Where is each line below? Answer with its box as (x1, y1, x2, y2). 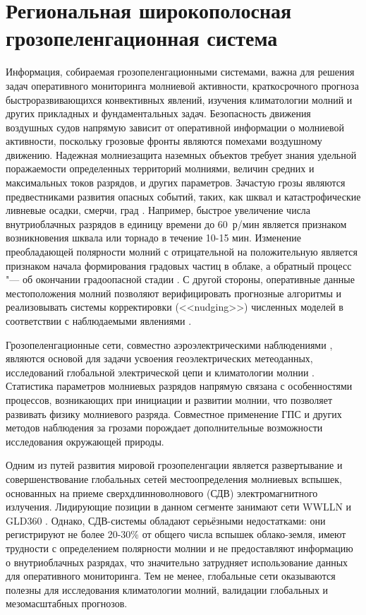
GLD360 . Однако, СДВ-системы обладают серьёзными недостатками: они (6, 513, 326, 527)
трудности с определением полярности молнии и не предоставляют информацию (6, 540, 353, 555)
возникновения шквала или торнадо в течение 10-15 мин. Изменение (6, 230, 301, 245)
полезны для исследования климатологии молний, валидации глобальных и (6, 582, 329, 597)
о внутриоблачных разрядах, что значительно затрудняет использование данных (6, 554, 348, 569)
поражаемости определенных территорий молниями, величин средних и (6, 161, 315, 176)
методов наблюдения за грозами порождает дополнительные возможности (6, 420, 323, 435)
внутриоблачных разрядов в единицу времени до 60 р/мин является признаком (6, 216, 347, 231)
